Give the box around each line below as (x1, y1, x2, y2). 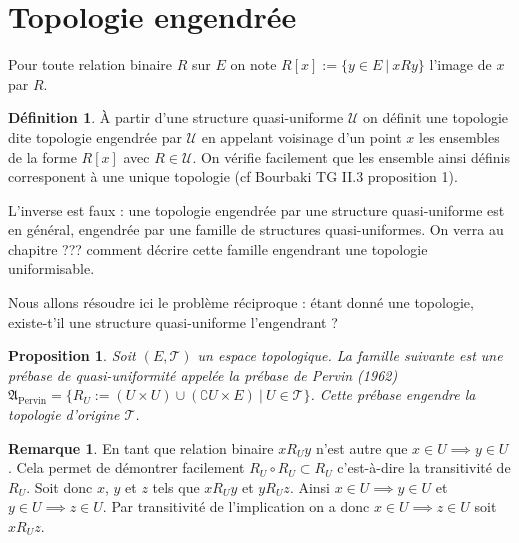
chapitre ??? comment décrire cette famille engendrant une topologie (8, 238, 428, 259)
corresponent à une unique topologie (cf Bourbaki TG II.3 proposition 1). (8, 166, 458, 187)
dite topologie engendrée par (8, 126, 182, 147)
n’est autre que (315, 437, 408, 458)
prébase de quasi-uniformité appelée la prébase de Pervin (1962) (8, 364, 398, 385)
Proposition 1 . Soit (8, 345, 136, 366)
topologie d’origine (8, 404, 120, 425)
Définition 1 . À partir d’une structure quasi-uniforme (8, 107, 344, 128)
